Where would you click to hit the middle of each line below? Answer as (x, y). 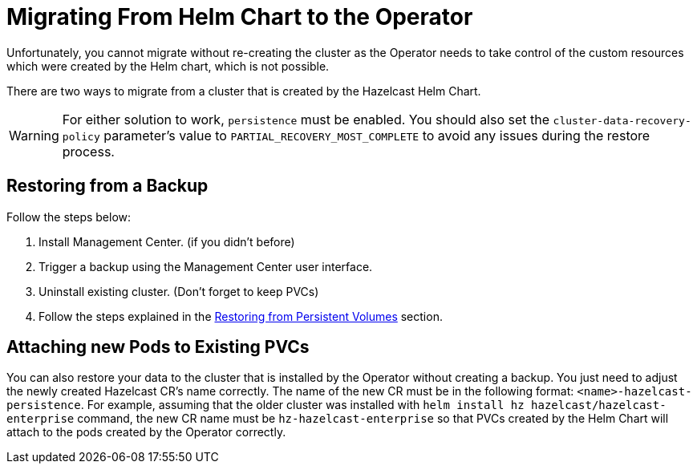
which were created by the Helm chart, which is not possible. (168, 66)
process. (88, 151)
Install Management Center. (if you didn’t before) (167, 241)
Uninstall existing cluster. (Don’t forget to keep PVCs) (179, 291)
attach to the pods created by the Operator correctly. (146, 432)
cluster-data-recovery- (622, 120)
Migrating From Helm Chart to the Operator (240, 17)
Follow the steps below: (69, 217)
